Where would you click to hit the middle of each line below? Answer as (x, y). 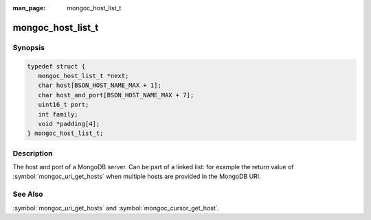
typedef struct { (56, 66)
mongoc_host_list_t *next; (83, 76)
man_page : (29, 8)
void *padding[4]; (69, 124)
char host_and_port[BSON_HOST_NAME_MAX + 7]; (116, 95)
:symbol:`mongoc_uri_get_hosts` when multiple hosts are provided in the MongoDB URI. (137, 176)
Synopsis (29, 47)
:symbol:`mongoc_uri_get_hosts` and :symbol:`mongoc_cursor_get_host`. (116, 208)
